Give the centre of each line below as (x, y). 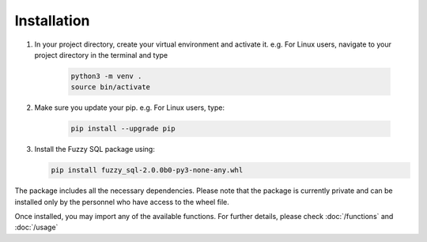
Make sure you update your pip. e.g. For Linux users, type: (130, 108)
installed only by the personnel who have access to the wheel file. (122, 202)
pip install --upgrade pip (123, 129)
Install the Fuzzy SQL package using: (95, 149)
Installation (52, 21)
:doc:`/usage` (36, 227)
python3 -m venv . (106, 76)
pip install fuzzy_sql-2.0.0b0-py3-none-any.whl (147, 170)
